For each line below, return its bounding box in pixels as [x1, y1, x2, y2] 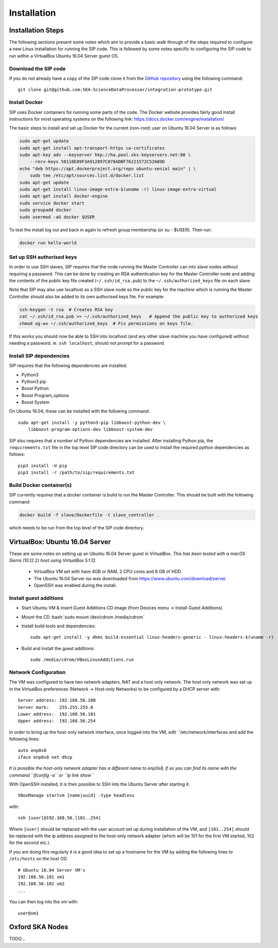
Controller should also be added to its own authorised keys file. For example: [9, 294, 165, 299]
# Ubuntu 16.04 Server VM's [18, 867, 86, 873]
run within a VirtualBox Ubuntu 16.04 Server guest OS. [9, 53, 119, 59]
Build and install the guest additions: [21, 645, 95, 651]
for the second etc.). [9, 840, 51, 846]
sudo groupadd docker [19, 207, 72, 213]
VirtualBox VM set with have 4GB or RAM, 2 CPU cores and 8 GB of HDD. [33, 569, 182, 575]
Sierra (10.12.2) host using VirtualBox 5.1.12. [9, 557, 97, 563]
